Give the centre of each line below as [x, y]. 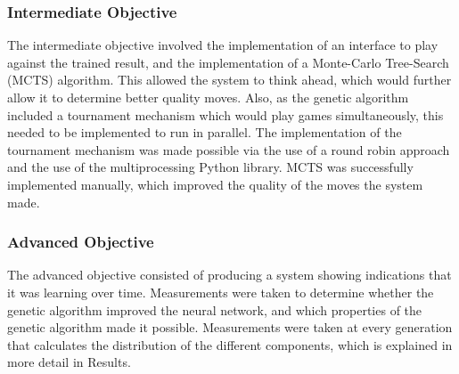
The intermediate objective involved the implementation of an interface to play [223, 45]
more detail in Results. [69, 362]
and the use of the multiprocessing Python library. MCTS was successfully [210, 167]
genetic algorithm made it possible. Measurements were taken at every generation [230, 327]
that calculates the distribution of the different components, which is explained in [230, 344]
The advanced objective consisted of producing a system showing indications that [229, 275]
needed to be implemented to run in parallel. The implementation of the [205, 132]
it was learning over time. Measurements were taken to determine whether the [221, 292]
